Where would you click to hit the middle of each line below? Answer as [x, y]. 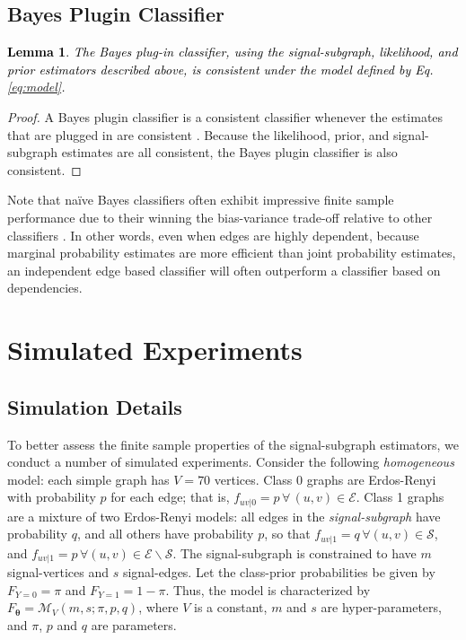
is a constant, [231, 607]
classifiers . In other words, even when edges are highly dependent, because [213, 235]
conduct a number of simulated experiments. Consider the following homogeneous [231, 462]
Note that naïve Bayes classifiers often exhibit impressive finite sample [201, 200]
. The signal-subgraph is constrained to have [295, 552]
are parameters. [134, 625]
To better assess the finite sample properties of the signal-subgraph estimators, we [233, 444]
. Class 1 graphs [400, 497]
